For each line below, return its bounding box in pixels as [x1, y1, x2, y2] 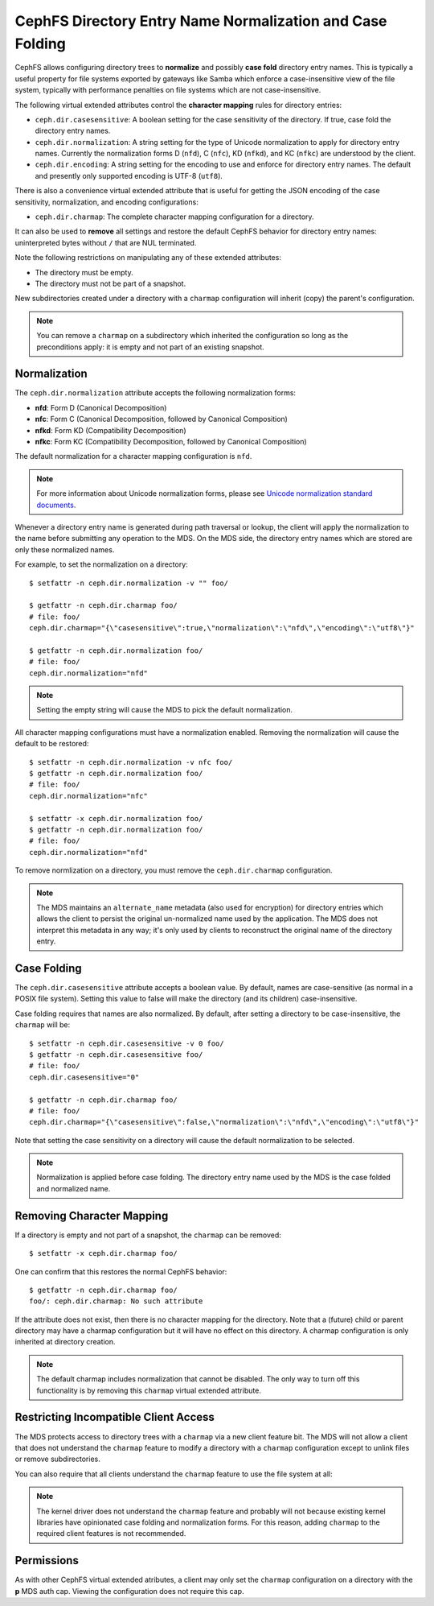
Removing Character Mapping [14, 1208, 169, 1223]
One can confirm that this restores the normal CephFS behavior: [14, 1266, 227, 1276]
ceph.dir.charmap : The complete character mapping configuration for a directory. [35, 212, 314, 221]
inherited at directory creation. [14, 1337, 116, 1347]
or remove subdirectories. [14, 1454, 100, 1464]
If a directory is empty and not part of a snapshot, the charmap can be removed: [14, 1230, 281, 1240]
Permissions [14, 1554, 80, 1567]
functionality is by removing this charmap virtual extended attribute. [36, 1385, 261, 1395]
